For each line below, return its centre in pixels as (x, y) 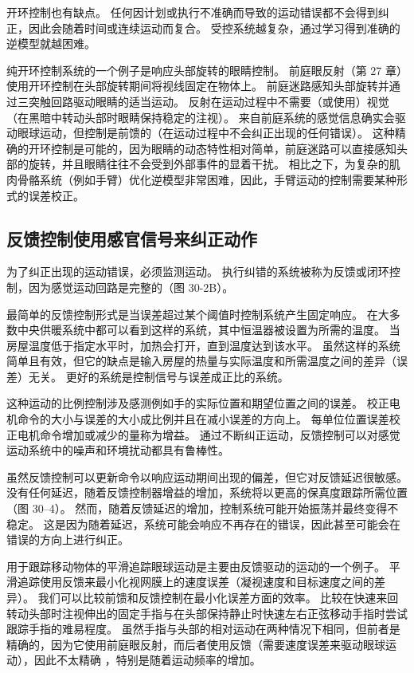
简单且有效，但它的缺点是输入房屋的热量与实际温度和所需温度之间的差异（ (201, 361)
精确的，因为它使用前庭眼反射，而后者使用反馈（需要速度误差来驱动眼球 (196, 644)
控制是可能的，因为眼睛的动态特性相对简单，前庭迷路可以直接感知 (223, 148)
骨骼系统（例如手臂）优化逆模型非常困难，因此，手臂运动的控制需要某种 (207, 179)
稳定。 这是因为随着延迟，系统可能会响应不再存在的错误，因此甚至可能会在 (203, 523)
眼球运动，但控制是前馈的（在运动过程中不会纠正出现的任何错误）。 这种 (206, 133)
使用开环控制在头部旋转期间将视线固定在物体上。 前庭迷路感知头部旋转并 (198, 86)
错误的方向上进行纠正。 (68, 539)
